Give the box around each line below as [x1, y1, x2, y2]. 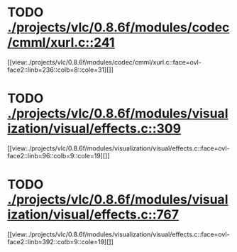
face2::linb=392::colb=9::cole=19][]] [7, 237, 114, 246]
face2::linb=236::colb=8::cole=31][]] [7, 65, 114, 74]
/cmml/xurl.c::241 [7, 35, 115, 50]
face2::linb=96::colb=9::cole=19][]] [7, 151, 110, 160]
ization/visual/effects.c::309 [7, 121, 182, 137]
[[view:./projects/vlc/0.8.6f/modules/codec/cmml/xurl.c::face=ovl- [7, 57, 202, 66]
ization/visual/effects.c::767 [7, 207, 180, 223]
